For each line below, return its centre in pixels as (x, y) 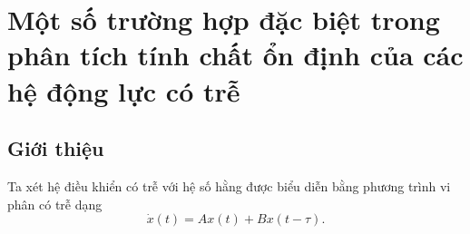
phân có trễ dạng (55, 204)
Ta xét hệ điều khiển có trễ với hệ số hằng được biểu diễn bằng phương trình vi (229, 185)
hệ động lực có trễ (124, 90)
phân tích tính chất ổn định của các (235, 55)
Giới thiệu (56, 148)
